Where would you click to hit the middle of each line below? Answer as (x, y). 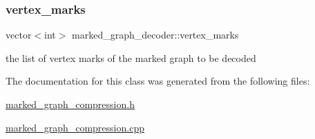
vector (19, 35)
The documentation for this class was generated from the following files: (158, 81)
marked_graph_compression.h (70, 104)
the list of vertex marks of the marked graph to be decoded (131, 57)
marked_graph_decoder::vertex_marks (155, 35)
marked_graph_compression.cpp (75, 127)
